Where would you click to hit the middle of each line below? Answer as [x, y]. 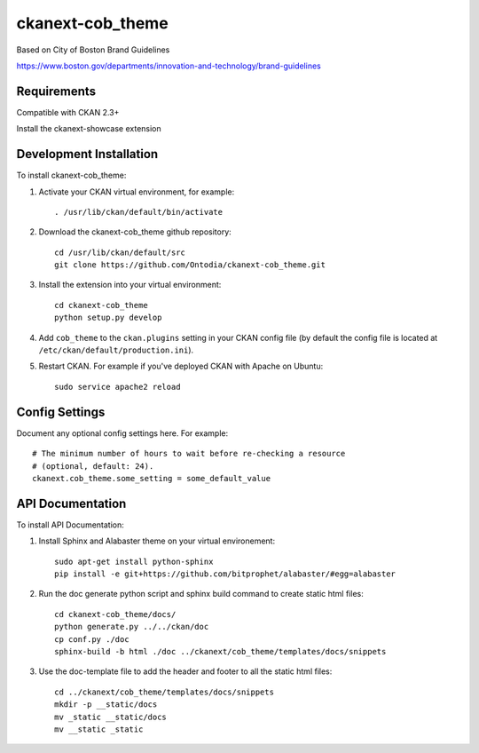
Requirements [56, 91]
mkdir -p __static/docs [106, 705]
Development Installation [87, 154]
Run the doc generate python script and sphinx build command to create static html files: [201, 594]
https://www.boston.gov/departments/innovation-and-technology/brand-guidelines [169, 66]
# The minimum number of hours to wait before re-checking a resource [189, 454]
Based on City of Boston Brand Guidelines [93, 50]
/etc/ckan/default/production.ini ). [116, 350]
